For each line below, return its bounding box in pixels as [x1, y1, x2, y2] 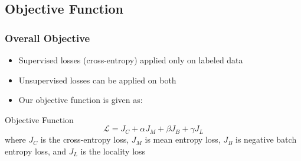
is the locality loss [80, 144, 146, 157]
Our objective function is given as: [18, 94, 143, 106]
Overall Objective [5, 30, 90, 45]
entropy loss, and [5, 144, 67, 157]
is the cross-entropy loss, [40, 133, 129, 146]
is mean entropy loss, [145, 133, 221, 146]
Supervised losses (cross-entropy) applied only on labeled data [18, 54, 243, 66]
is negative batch [235, 133, 297, 146]
